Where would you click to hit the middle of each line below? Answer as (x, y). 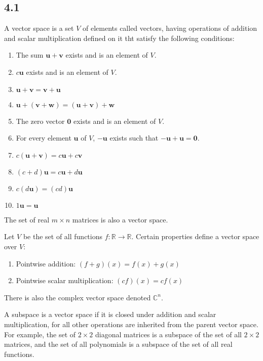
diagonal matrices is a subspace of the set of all (168, 334)
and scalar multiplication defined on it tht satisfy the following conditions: (119, 38)
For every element (44, 138)
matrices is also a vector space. (120, 219)
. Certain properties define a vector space (195, 236)
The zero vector (40, 121)
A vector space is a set (39, 28)
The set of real (27, 219)
